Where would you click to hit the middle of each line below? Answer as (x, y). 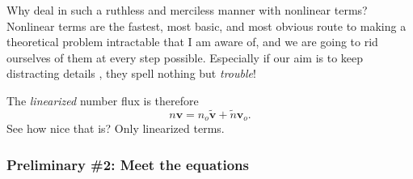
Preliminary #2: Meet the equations (128, 164)
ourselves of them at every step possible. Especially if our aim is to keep (185, 57)
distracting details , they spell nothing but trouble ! (131, 73)
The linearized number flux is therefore (103, 100)
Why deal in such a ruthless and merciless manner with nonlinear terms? (187, 10)
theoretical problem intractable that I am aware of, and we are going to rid (192, 42)
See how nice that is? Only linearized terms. (116, 128)
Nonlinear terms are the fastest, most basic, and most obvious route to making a (206, 26)
